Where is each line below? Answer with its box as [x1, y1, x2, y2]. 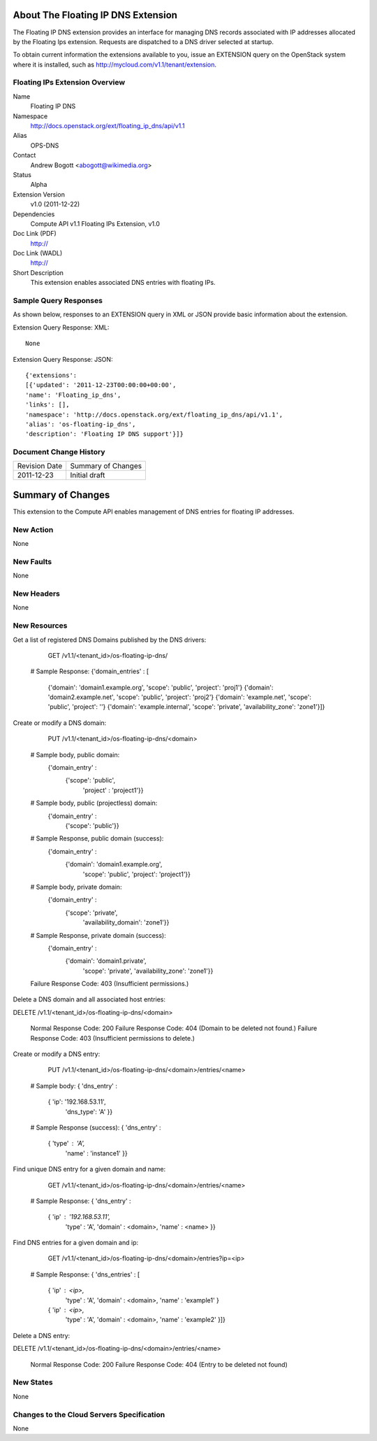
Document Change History [13, 447, 105, 457]
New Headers [13, 589, 61, 598]
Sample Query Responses [13, 296, 103, 306]
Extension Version [13, 190, 66, 199]
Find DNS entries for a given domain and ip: [13, 1239, 139, 1247]
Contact [13, 151, 36, 160]
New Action [13, 525, 54, 535]
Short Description [13, 268, 64, 276]
